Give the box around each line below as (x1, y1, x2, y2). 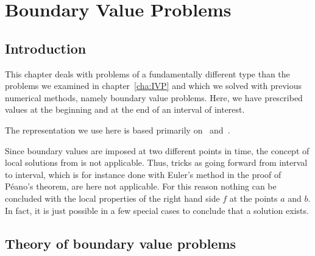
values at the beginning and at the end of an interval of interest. (5, 103, 245, 116)
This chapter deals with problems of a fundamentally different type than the (5, 67, 290, 80)
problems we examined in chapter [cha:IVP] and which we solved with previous (5, 79, 302, 92)
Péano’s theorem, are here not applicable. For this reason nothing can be (5, 180, 277, 193)
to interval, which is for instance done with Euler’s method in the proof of (5, 168, 281, 180)
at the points (229, 191, 278, 204)
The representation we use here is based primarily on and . (5, 123, 230, 136)
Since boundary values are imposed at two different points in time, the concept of (5, 144, 310, 157)
